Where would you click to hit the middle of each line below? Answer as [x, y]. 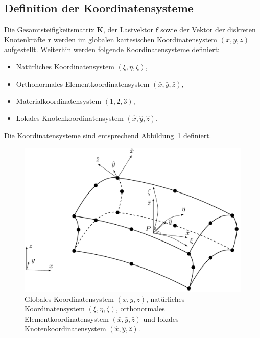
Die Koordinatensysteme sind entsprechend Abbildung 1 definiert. [108, 135]
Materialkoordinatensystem [59, 101]
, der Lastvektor [128, 29]
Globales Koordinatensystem [69, 298]
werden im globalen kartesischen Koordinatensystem [135, 39]
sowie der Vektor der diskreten [208, 29]
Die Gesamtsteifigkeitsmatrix [49, 29]
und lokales [161, 318]
